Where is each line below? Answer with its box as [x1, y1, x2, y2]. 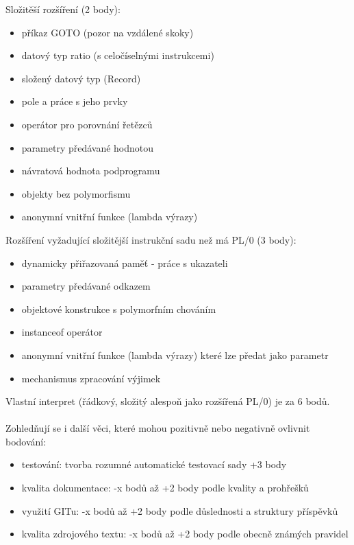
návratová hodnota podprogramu [21, 163, 160, 178]
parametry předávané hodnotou [21, 140, 154, 154]
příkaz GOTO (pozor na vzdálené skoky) [21, 25, 194, 39]
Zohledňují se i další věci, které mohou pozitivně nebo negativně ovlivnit [5, 421, 310, 435]
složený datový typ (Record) [21, 71, 141, 85]
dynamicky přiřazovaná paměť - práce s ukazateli [21, 255, 228, 270]
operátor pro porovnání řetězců [21, 117, 153, 131]
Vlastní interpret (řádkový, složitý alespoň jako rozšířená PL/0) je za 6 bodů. [5, 394, 330, 408]
